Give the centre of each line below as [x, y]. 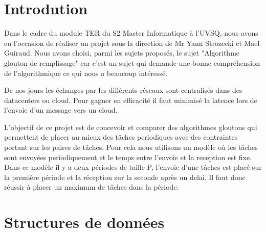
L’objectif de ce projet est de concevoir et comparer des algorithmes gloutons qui [131, 127]
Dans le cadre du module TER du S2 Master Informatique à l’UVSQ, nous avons [131, 33]
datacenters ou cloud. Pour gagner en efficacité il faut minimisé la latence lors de [131, 100]
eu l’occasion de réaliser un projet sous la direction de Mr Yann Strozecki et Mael [132, 43]
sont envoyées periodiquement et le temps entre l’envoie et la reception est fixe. [128, 157]
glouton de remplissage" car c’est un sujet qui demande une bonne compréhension [132, 62]
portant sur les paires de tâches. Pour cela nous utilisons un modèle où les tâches [131, 147]
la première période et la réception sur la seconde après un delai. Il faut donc [125, 177]
